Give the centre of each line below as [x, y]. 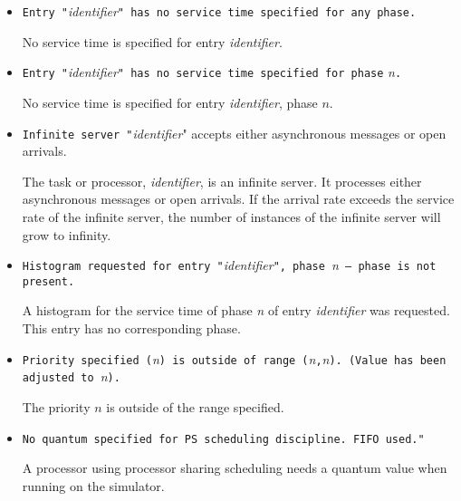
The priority [56, 406]
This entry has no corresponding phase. [131, 328]
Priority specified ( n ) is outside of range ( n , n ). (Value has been [234, 358]
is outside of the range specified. [195, 406]
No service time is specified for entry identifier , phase [170, 102]
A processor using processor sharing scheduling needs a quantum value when [235, 468]
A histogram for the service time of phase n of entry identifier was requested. [236, 310]
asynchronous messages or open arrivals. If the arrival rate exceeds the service [238, 199]
